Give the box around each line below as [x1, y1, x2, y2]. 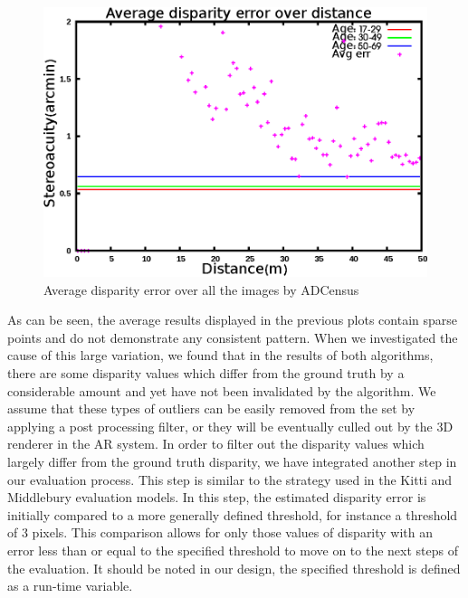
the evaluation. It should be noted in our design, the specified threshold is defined [7, 558, 461, 577]
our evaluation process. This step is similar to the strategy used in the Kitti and [7, 470, 453, 489]
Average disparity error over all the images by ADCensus [43, 280, 359, 299]
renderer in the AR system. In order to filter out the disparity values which [7, 434, 425, 453]
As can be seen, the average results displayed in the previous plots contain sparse [7, 310, 458, 329]
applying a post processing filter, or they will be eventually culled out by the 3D [7, 416, 454, 435]
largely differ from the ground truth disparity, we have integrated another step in [7, 451, 457, 470]
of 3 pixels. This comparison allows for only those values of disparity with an [7, 523, 434, 542]
